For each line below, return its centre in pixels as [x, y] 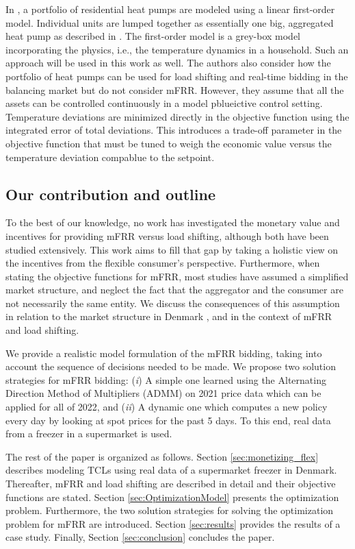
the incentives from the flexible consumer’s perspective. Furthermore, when [163, 263]
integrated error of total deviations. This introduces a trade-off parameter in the [174, 130]
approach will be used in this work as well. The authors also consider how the [168, 63]
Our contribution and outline [110, 194]
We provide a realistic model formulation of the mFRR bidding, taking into [164, 353]
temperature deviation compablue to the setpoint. [110, 157]
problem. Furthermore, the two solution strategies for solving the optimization [170, 510]
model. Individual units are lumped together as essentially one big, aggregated [170, 22]
